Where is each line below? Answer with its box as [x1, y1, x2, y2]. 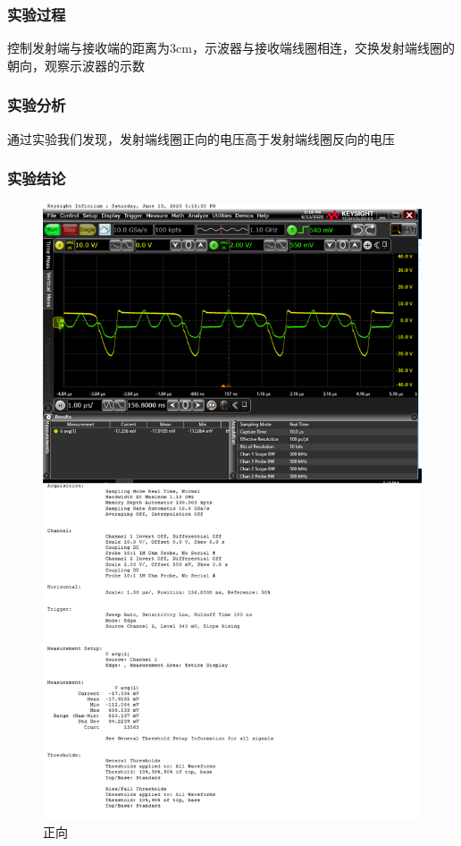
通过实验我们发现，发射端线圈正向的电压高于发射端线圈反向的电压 [7, 129, 395, 148]
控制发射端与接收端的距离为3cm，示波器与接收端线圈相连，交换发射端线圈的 [7, 38, 455, 57]
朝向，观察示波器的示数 [7, 55, 145, 74]
